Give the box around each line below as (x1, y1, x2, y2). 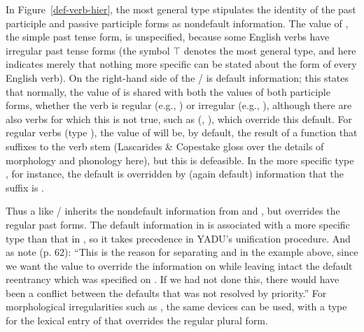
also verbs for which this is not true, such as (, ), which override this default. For (6, 111, 352, 126)
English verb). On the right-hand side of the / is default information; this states (6, 70, 349, 85)
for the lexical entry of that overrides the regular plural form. (6, 313, 268, 328)
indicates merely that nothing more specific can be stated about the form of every (6, 57, 357, 71)
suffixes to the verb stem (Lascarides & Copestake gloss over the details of (6, 138, 324, 153)
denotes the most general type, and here (183, 43, 356, 57)
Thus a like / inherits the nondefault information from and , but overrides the (6, 203, 340, 218)
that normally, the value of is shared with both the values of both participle (6, 84, 330, 99)
